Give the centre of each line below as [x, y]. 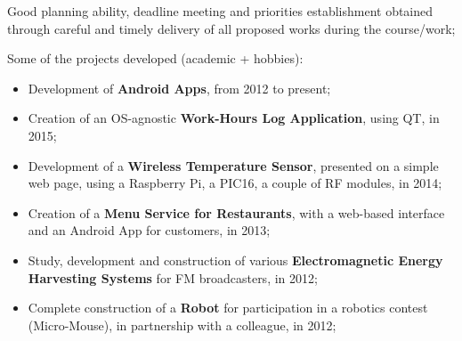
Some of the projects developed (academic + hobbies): [155, 58]
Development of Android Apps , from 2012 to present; [179, 88]
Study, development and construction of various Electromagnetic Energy [235, 260]
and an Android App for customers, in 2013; [149, 230]
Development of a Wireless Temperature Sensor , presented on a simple [233, 165]
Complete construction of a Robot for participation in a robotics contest [228, 308]
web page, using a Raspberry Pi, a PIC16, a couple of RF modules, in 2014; [235, 183]
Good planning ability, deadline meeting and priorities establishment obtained [220, 11]
